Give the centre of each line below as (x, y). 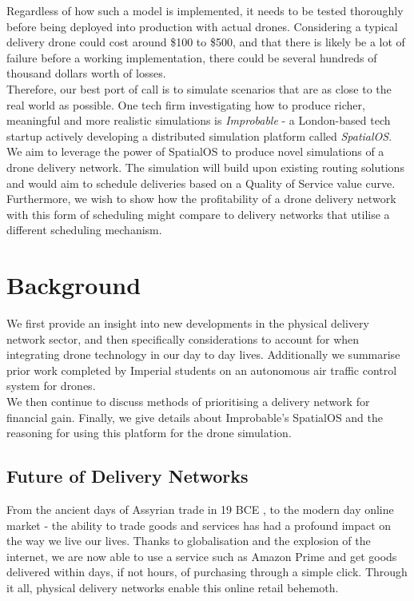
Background (74, 285)
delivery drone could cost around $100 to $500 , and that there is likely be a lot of (206, 42)
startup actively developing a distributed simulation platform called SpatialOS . (199, 135)
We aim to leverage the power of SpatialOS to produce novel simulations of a (195, 151)
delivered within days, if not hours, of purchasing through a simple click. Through (207, 572)
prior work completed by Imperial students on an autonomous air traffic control (202, 370)
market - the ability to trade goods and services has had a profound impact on (199, 525)
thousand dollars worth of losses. (86, 73)
